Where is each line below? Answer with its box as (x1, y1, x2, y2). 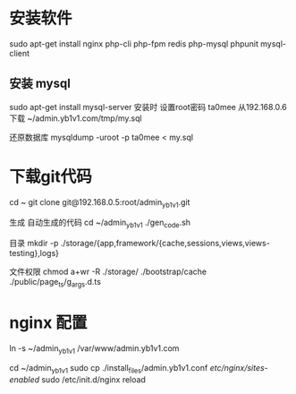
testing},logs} (9, 248, 60, 259)
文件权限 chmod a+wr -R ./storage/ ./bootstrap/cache (9, 266, 207, 278)
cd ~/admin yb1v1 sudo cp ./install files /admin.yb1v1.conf (9, 362, 208, 375)
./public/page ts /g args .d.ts (9, 277, 101, 289)
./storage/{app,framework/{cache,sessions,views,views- (60, 238, 270, 249)
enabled (9, 373, 40, 385)
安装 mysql (9, 76, 72, 91)
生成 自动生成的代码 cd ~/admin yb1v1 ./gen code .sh (9, 217, 190, 230)
